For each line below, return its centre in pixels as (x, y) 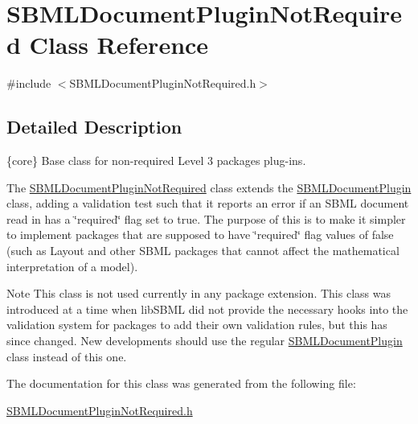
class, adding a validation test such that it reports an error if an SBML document (208, 203)
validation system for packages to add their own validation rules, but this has (197, 325)
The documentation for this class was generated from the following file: (181, 383)
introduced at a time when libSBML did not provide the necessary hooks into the (207, 309)
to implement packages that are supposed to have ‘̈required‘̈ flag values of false (200, 235)
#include (29, 83)
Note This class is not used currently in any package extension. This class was (199, 293)
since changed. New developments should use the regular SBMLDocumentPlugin (205, 341)
